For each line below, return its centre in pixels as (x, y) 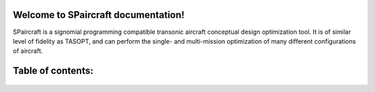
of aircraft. (28, 51)
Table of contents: (53, 71)
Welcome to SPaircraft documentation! (99, 15)
